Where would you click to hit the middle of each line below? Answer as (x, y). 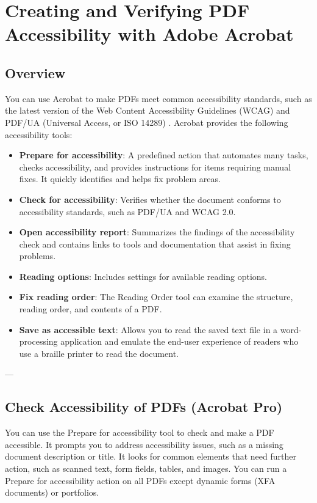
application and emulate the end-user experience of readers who (180, 341)
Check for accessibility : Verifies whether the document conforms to (150, 199)
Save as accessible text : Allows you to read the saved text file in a (148, 329)
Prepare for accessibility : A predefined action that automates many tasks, (164, 155)
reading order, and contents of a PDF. (91, 309)
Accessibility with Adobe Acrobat (149, 34)
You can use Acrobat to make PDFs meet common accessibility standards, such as (158, 98)
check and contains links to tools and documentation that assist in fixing (155, 244)
